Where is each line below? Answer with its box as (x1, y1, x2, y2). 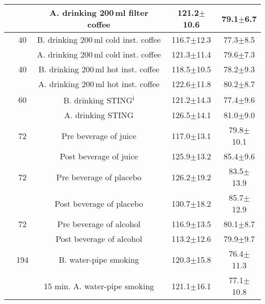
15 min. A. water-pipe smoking (43, 280, 154, 292)
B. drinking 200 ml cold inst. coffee (37, 34, 161, 45)
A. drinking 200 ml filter (49, 7, 148, 18)
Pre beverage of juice (61, 129, 137, 142)
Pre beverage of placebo (56, 171, 142, 183)
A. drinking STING (64, 109, 134, 121)
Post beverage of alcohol (56, 233, 142, 245)
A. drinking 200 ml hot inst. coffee (38, 78, 160, 90)
